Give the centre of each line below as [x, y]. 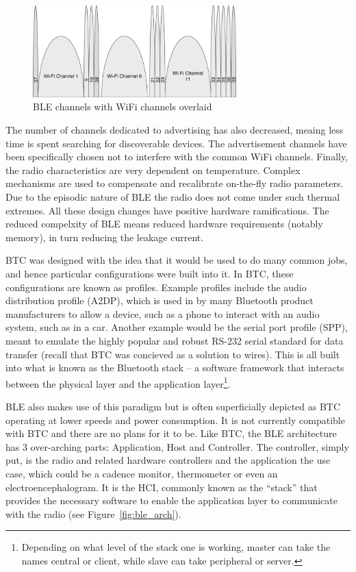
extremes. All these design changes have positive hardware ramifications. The [167, 210]
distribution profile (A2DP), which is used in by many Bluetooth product [160, 300]
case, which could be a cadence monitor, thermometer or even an [142, 473]
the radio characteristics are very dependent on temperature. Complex [153, 170]
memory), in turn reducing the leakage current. [105, 237]
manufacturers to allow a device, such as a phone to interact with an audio [163, 313]
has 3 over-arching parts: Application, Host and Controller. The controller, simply [177, 446]
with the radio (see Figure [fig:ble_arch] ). [93, 513]
